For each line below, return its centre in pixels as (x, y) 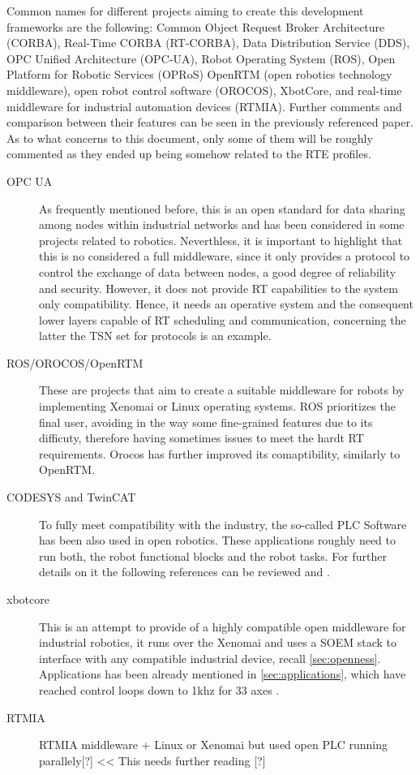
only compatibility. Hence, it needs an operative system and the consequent (226, 304)
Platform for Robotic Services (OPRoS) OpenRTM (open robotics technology (199, 74)
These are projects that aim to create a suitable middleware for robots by (222, 390)
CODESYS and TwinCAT (71, 497)
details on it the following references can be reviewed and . (184, 572)
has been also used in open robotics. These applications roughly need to (217, 540)
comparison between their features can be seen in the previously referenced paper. (210, 122)
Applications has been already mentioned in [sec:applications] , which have (223, 674)
